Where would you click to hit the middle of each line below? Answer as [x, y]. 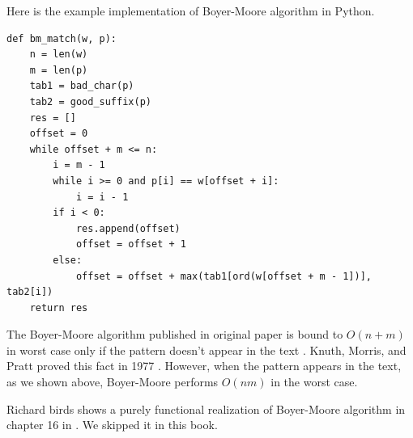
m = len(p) [59, 70]
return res [59, 307]
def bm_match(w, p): [62, 38]
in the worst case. [314, 382]
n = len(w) [59, 55]
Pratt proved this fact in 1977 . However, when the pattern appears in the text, [204, 366]
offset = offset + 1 [131, 244]
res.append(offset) [128, 228]
